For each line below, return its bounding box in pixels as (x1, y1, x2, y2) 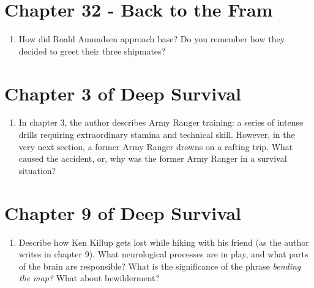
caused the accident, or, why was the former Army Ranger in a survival (18, 152, 287, 165)
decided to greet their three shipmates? (18, 44, 166, 57)
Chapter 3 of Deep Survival (4, 80, 242, 105)
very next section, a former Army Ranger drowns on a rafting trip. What (18, 140, 293, 153)
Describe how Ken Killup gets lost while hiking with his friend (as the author (18, 235, 309, 248)
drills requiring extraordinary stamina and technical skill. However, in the (18, 128, 295, 141)
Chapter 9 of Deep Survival (4, 200, 242, 225)
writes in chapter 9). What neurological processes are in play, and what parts (18, 248, 308, 260)
